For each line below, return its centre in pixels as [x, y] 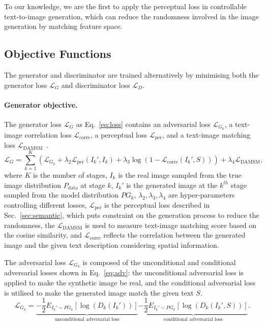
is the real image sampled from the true [180, 175]
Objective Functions [58, 54]
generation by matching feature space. [63, 26]
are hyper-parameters [201, 195]
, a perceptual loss [119, 134]
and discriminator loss [96, 85]
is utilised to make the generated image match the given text [99, 292]
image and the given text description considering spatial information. [112, 245]
